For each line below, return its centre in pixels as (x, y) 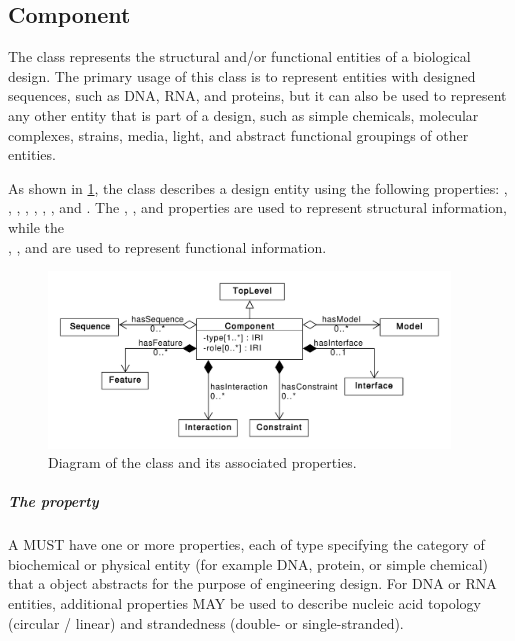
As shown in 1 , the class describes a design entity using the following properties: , (258, 187)
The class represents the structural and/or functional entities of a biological (239, 56)
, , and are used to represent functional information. (167, 246)
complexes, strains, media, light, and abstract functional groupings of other (238, 134)
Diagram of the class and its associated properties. (202, 462)
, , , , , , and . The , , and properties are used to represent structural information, (257, 207)
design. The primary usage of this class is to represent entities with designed (242, 75)
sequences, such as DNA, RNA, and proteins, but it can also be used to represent (257, 95)
